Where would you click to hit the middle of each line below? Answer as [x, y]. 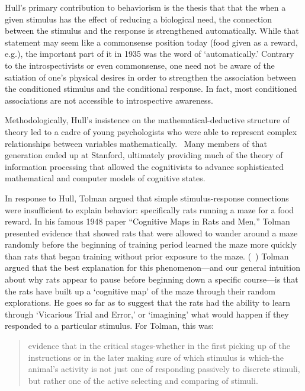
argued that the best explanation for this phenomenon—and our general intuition [152, 267]
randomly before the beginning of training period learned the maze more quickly [151, 244]
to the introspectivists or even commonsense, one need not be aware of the [140, 65]
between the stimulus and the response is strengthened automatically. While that [152, 31]
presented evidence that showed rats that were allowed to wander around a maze [151, 233]
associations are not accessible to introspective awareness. [109, 100]
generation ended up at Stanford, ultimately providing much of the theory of [144, 155]
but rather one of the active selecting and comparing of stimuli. [143, 380]
